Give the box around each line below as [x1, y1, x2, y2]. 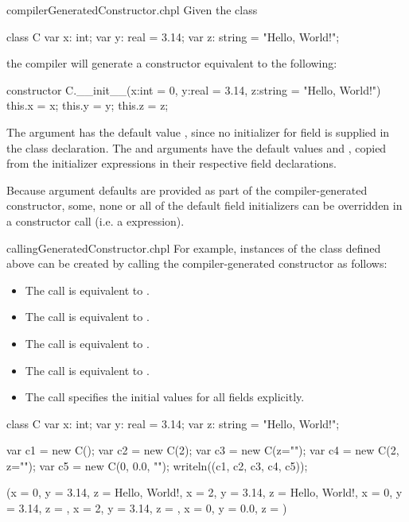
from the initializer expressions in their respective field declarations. [6, 155, 337, 172]
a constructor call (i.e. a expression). [6, 212, 185, 229]
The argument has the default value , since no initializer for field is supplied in [6, 123, 390, 140]
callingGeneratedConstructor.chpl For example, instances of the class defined [6, 239, 381, 256]
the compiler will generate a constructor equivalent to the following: [6, 55, 337, 72]
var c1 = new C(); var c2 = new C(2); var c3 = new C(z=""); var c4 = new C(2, [6, 442, 399, 458]
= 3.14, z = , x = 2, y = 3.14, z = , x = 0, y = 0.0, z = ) [6, 500, 287, 516]
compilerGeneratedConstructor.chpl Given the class [6, 2, 258, 17]
